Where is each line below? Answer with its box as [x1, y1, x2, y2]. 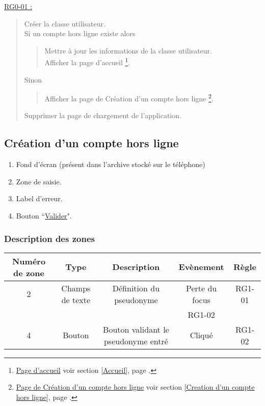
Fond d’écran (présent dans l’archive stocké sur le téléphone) [16, 159, 205, 170]
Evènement [178, 261, 224, 273]
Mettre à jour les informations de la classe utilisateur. [44, 45, 212, 56]
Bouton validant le [103, 323, 169, 335]
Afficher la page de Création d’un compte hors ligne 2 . [44, 92, 214, 103]
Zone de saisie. [16, 176, 62, 186]
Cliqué [190, 329, 213, 341]
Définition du [112, 282, 160, 294]
